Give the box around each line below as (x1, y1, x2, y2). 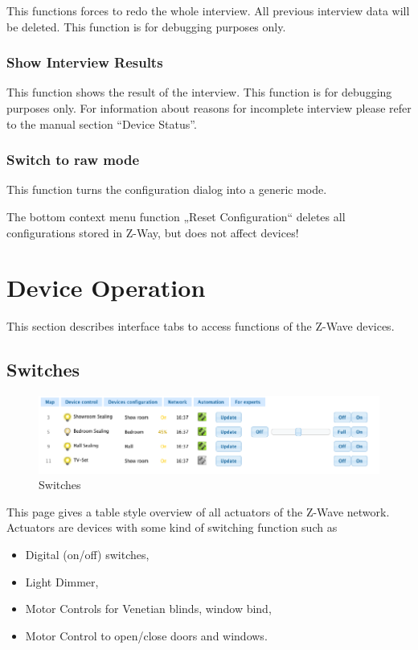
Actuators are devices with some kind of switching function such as (6, 519, 338, 536)
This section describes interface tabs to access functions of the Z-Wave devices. (6, 318, 395, 335)
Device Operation (6, 271, 206, 304)
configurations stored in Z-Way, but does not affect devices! (6, 224, 299, 241)
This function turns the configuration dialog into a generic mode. (6, 181, 327, 198)
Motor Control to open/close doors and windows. (25, 627, 268, 644)
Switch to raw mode (6, 150, 140, 170)
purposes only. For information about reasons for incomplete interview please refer (6, 100, 412, 116)
